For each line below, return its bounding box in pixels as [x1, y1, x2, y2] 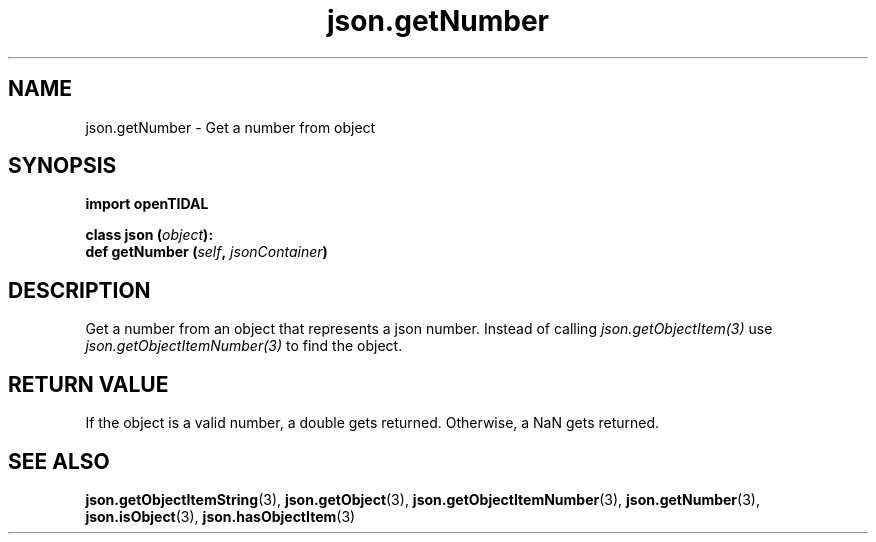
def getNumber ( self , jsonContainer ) [85, 243, 328, 261]
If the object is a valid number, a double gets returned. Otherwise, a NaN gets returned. [85, 414, 660, 432]
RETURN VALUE [8, 371, 169, 397]
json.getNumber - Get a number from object [85, 118, 376, 136]
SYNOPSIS [8, 153, 117, 179]
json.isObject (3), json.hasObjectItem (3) [85, 507, 356, 525]
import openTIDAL [85, 195, 209, 213]
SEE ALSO [8, 448, 110, 474]
